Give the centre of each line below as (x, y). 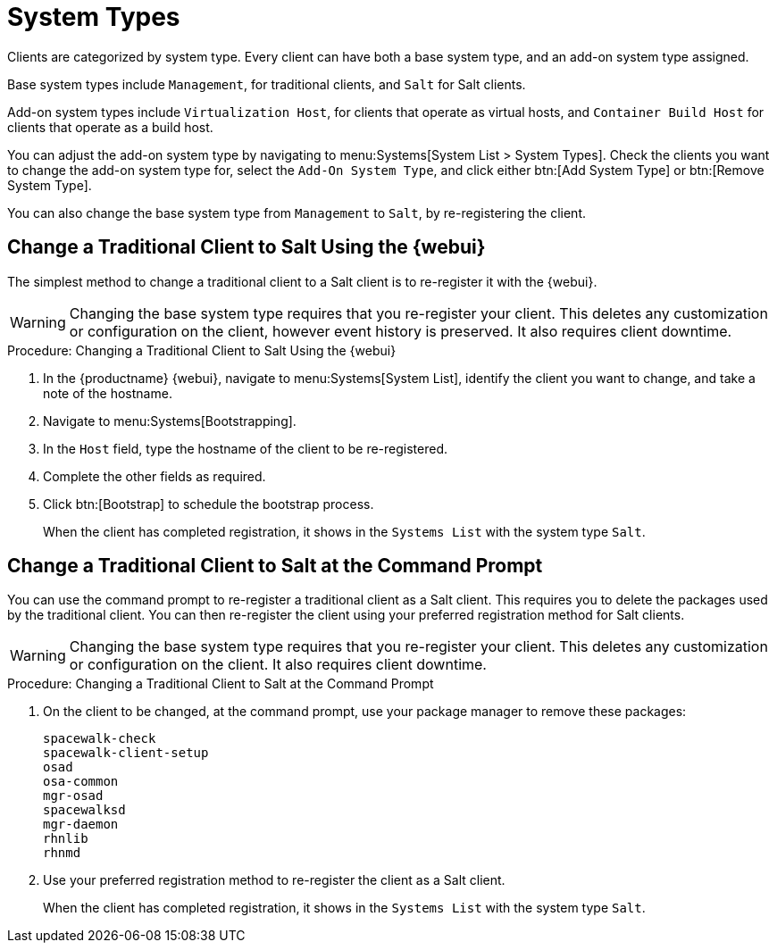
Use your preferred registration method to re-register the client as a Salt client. (274, 880)
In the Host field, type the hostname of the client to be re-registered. (246, 448)
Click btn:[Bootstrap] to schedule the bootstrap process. (209, 504)
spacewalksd (84, 810)
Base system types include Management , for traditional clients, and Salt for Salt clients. (267, 84)
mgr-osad (73, 796)
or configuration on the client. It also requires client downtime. (278, 665)
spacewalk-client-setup (126, 753)
